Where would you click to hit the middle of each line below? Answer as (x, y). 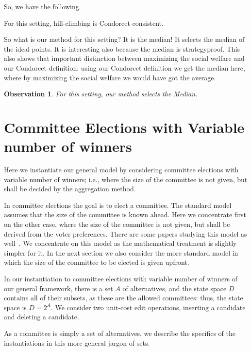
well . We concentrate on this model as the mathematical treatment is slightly (120, 243)
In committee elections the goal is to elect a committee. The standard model (118, 205)
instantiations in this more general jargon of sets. (77, 342)
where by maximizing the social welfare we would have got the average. (110, 77)
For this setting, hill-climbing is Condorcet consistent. (84, 23)
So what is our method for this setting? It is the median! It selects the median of (124, 39)
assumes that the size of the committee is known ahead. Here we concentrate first (125, 214)
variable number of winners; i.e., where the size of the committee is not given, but (126, 179)
